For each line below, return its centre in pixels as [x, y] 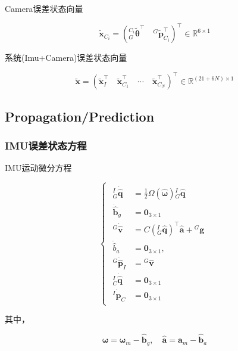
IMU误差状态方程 [46, 145]
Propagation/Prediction [80, 116]
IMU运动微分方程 [38, 168]
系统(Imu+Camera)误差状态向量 [66, 58]
